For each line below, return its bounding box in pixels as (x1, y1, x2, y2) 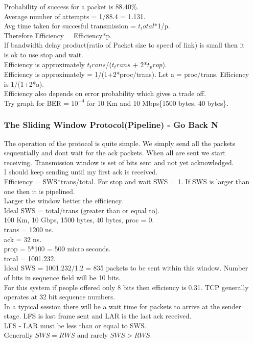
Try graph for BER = (4, 98, 69, 108)
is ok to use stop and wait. (4, 49, 83, 59)
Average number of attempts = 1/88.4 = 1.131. (4, 11, 146, 21)
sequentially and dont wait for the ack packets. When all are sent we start (4, 147, 226, 158)
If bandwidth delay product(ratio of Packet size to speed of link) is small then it (4, 40, 245, 50)
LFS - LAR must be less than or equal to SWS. (4, 320, 147, 330)
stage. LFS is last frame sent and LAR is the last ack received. (4, 311, 192, 321)
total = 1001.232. (4, 253, 56, 263)
